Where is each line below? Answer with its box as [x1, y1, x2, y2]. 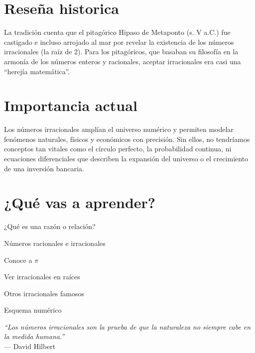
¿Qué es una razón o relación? [4, 221, 96, 232]
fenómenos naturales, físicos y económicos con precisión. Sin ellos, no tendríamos [4, 133, 250, 144]
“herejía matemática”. [4, 66, 70, 76]
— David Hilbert [4, 341, 56, 352]
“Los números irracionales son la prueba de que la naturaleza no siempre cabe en [4, 321, 251, 332]
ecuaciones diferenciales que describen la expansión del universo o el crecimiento [4, 153, 249, 163]
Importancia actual [4, 95, 137, 116]
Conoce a [4, 254, 32, 265]
